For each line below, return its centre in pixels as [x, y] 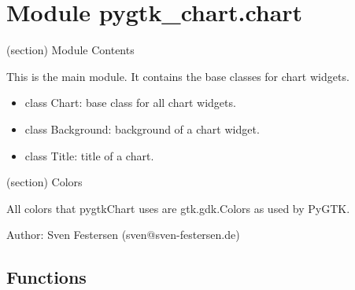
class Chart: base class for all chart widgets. [130, 103]
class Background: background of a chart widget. [142, 128]
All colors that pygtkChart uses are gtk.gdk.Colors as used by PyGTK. [178, 208]
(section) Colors [44, 182]
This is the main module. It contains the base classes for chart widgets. [178, 76]
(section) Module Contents [70, 50]
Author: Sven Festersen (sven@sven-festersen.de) [123, 235]
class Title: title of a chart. [89, 155]
